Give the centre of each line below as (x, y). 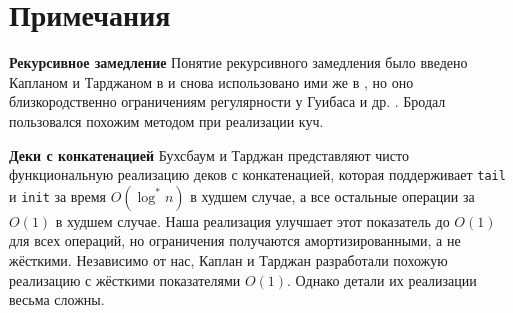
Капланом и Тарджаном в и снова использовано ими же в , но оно (211, 81)
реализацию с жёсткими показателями (125, 279)
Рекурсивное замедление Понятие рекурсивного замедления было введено (238, 62)
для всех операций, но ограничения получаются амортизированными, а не (235, 240)
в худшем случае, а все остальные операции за (332, 195)
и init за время (57, 195)
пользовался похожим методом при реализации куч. (166, 120)
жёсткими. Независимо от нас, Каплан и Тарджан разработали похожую (228, 259)
